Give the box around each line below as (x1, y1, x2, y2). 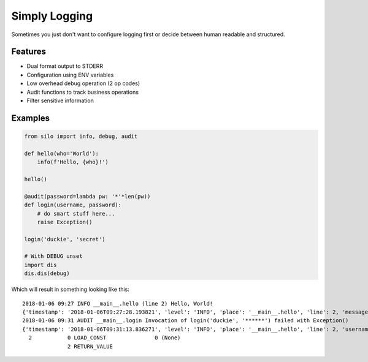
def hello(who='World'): (24, 150, 99, 157)
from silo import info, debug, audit (24, 133, 138, 140)
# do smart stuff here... (37, 210, 115, 217)
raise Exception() (37, 218, 93, 225)
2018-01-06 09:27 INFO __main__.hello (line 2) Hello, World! (22, 300, 213, 307)
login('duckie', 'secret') (24, 236, 105, 243)
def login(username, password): (24, 202, 122, 208)
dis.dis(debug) (24, 270, 70, 277)
